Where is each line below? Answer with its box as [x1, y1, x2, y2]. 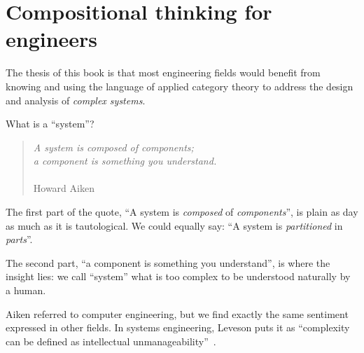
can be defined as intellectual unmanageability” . [6, 333, 216, 348]
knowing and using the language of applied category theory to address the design [6, 78, 353, 93]
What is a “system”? [6, 116, 94, 131]
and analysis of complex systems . [6, 92, 146, 107]
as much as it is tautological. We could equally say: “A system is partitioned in [6, 218, 343, 233]
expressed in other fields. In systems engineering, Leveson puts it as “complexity [6, 320, 350, 335]
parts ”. [6, 232, 33, 247]
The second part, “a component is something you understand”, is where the [6, 255, 330, 270]
